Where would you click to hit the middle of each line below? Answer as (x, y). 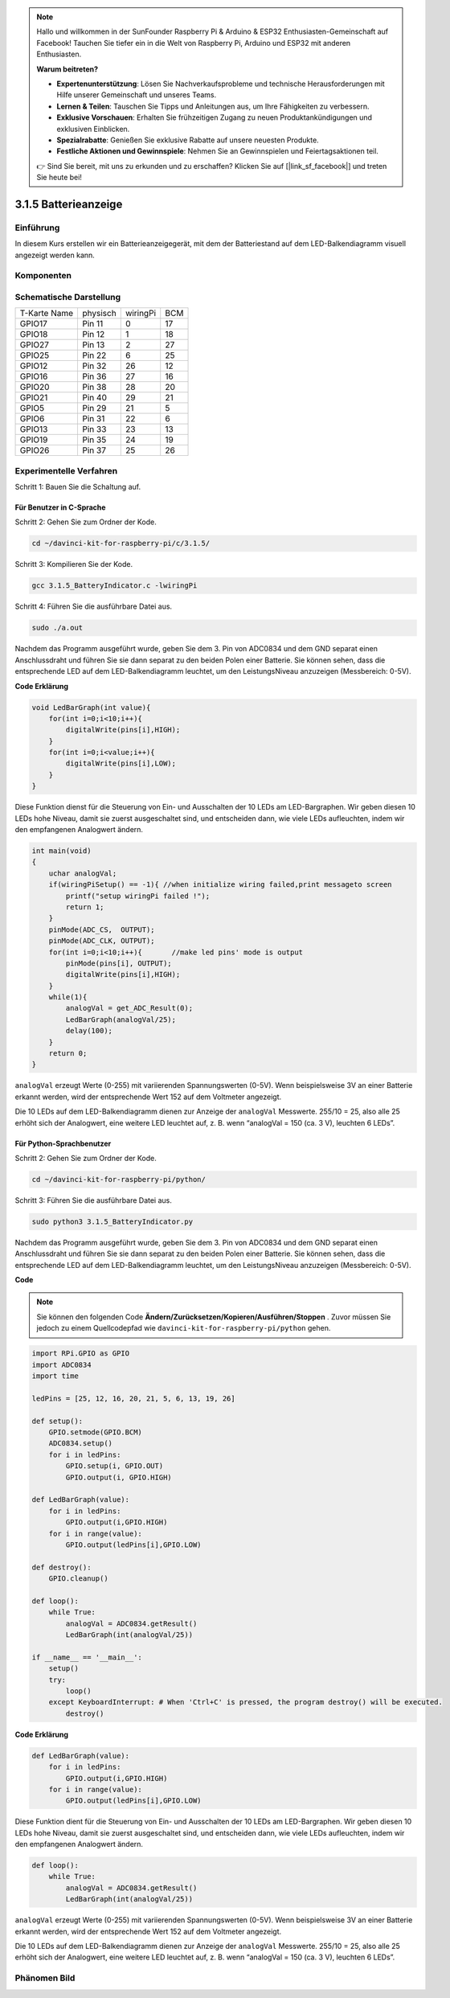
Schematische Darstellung (67, 297)
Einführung (37, 228)
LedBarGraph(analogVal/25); (121, 1020)
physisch (99, 314)
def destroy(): (61, 1567)
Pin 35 (94, 440)
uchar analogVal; (83, 873)
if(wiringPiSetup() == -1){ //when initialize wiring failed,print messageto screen (221, 885)
